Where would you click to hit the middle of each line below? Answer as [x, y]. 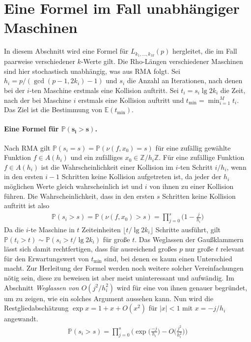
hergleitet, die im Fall [205, 51]
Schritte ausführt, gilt [188, 229]
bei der [14, 90]
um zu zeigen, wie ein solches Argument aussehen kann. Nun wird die [109, 298]
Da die [14, 229]
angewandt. [21, 319]
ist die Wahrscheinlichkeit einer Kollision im [107, 167]
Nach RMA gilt [27, 147]
